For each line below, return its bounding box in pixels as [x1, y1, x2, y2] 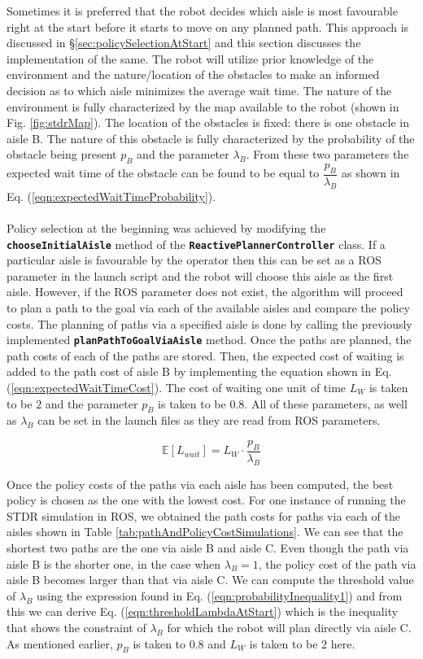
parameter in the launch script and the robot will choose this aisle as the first [7, 267, 394, 284]
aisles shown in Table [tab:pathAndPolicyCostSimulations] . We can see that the [7, 523, 403, 540]
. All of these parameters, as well [244, 395, 408, 412]
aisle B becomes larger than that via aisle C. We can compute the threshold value [7, 571, 414, 588]
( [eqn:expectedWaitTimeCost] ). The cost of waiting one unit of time [7, 379, 347, 396]
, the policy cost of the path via [258, 555, 416, 572]
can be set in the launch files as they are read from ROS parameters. [37, 412, 381, 429]
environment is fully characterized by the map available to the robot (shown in [7, 98, 399, 115]
